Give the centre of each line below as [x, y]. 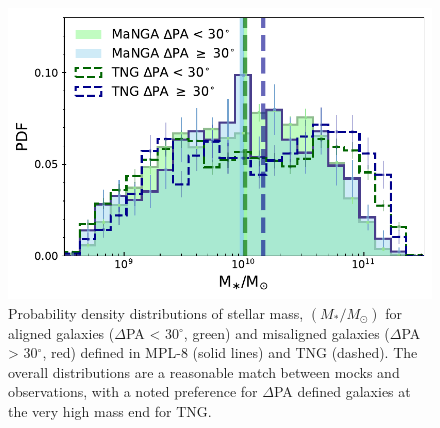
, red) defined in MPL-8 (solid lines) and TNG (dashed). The [230, 352]
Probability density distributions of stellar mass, [156, 312]
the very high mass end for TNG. [110, 410]
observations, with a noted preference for [133, 391]
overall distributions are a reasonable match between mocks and [204, 371]
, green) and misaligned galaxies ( [286, 332]
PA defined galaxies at [342, 391]
